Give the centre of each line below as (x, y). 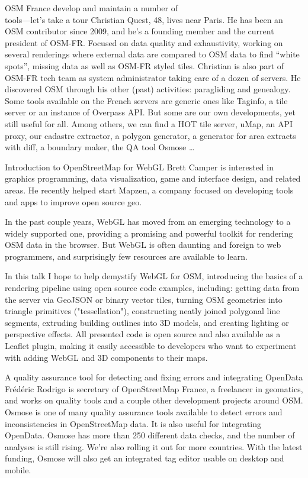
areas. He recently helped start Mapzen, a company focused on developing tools (149, 190)
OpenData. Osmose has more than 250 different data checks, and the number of (150, 435)
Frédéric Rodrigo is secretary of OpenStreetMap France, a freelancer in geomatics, (154, 388)
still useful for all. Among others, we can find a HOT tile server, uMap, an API (149, 123)
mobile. (18, 469)
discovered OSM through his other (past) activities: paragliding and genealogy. (148, 89)
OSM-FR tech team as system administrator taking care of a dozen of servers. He (153, 77)
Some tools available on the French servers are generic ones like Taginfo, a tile (146, 100)
